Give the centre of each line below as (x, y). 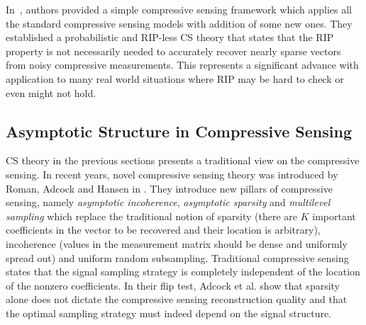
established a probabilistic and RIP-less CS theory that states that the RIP (170, 37)
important (334, 216)
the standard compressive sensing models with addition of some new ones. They (179, 23)
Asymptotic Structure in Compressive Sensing (179, 131)
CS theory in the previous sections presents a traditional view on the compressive (183, 160)
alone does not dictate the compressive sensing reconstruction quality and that (177, 299)
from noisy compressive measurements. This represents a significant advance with (182, 65)
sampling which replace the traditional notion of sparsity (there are (152, 216)
